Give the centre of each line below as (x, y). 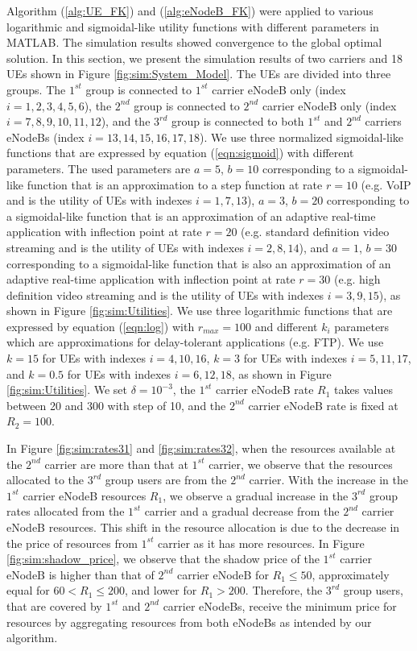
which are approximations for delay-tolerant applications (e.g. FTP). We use (195, 342)
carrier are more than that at (116, 464)
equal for (28, 590)
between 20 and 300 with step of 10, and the (116, 405)
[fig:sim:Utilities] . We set (67, 390)
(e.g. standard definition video (315, 232)
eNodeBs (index (45, 137)
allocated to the (45, 480)
